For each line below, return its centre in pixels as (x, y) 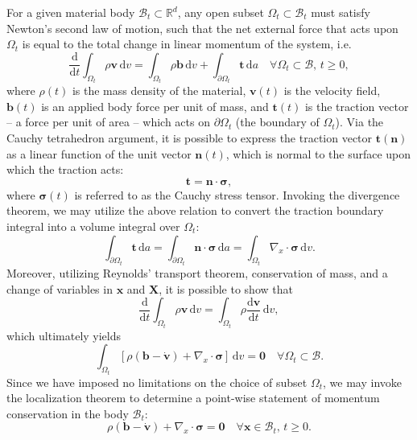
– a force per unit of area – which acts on (108, 122)
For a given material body (71, 12)
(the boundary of (277, 122)
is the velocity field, (332, 90)
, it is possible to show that (226, 288)
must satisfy (341, 12)
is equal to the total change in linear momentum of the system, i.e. (187, 44)
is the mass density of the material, (159, 90)
